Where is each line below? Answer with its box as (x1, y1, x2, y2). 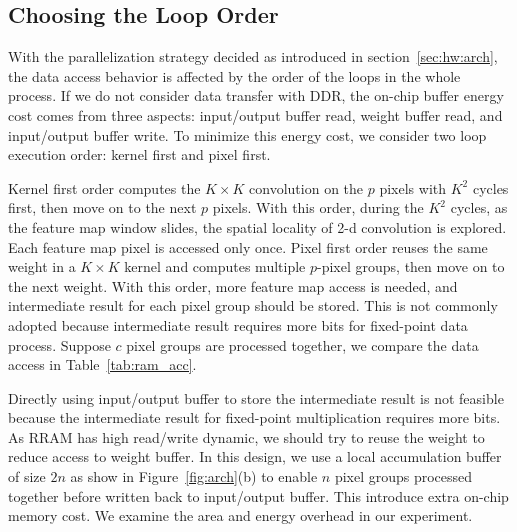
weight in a (8, 256, 76, 277)
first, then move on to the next (8, 197, 197, 218)
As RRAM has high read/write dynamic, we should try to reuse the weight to (8, 426, 485, 447)
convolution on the (249, 177, 364, 198)
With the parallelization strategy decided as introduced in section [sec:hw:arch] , (8, 46, 498, 67)
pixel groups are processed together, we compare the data (126, 334, 479, 355)
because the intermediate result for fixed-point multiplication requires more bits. (8, 407, 501, 428)
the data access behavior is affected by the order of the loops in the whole (8, 65, 461, 86)
